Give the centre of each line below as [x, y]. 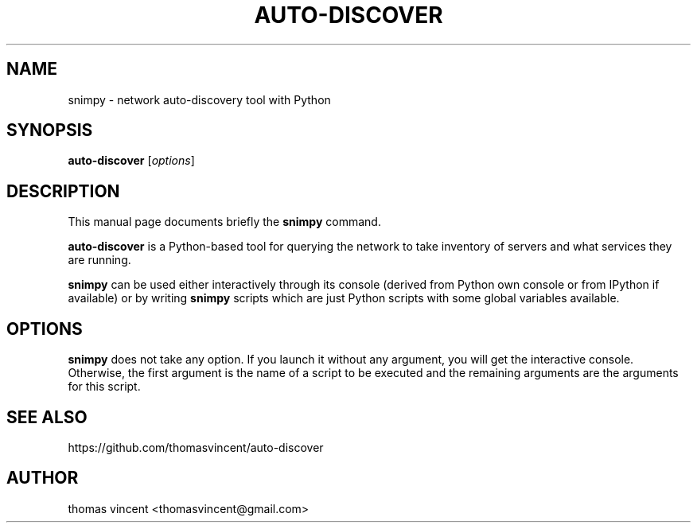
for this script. [104, 387]
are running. [99, 260]
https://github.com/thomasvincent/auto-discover [196, 447]
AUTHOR [43, 478]
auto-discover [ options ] [131, 161]
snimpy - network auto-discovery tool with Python [199, 99]
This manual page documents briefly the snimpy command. [224, 222]
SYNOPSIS [50, 130]
